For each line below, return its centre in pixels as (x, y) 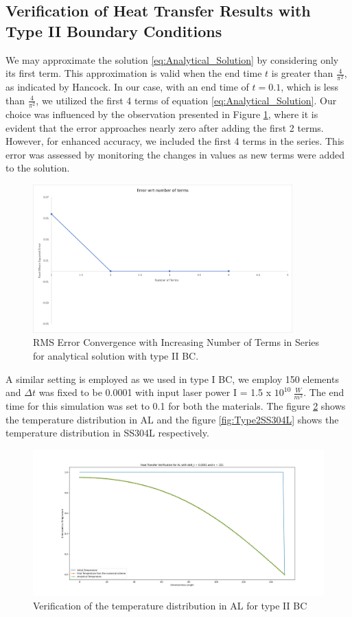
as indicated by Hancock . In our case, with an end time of (127, 87)
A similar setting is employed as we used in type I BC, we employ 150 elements (172, 379)
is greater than (302, 73)
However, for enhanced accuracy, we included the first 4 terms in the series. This (175, 141)
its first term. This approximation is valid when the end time (134, 73)
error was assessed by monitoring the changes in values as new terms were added (175, 154)
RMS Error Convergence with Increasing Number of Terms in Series (176, 342)
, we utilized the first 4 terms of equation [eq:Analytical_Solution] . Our (186, 100)
